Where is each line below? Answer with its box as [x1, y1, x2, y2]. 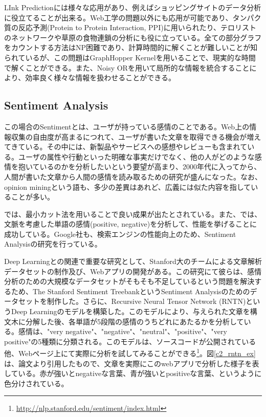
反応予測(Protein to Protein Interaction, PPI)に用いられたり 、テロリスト [18, 22, 257, 33]
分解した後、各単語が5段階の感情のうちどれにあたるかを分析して [25, 316, 244, 326]
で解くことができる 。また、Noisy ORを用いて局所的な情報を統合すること [4, 62, 250, 73]
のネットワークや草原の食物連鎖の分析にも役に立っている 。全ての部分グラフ [4, 32, 262, 42]
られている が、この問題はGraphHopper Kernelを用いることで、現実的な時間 [4, 52, 256, 62]
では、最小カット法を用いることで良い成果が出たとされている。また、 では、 [4, 208, 262, 219]
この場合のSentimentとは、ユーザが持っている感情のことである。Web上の [4, 121, 250, 131]
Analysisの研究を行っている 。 [4, 238, 102, 249]
